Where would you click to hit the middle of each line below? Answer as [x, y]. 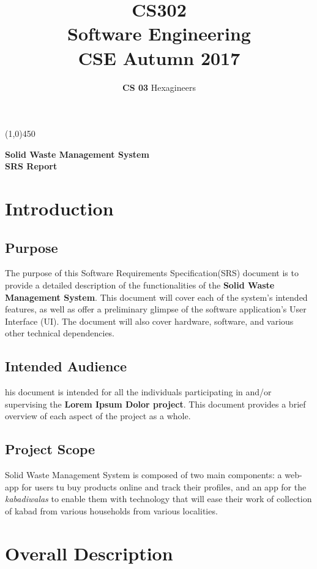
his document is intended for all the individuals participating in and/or [138, 392]
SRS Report [31, 166]
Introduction [59, 208]
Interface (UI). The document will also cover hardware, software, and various [149, 321]
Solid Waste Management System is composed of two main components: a [144, 475]
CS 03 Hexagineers [159, 87]
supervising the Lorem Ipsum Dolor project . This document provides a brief [155, 404]
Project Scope [50, 449]
